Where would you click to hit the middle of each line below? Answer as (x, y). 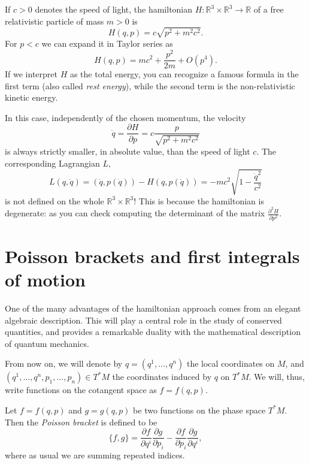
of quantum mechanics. (47, 343)
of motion (46, 280)
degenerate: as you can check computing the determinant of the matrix (135, 213)
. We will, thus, (277, 377)
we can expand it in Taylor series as (107, 43)
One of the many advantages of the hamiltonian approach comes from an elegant (153, 308)
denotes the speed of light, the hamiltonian (114, 9)
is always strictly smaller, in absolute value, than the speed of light (128, 151)
